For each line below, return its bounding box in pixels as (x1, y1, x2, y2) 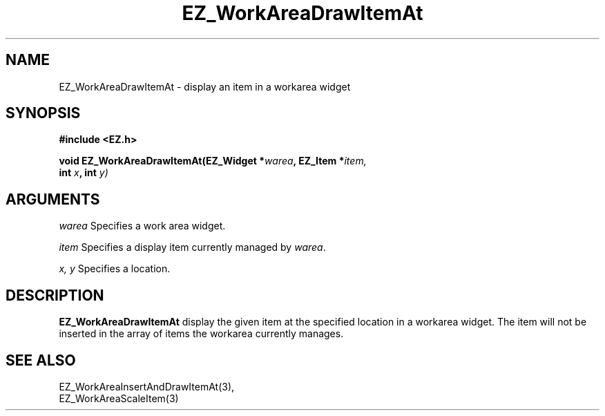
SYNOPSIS (6, 104, 81, 122)
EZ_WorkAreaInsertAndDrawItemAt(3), (59, 380, 235, 393)
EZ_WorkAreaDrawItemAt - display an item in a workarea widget (59, 80, 351, 93)
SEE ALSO (6, 351, 76, 369)
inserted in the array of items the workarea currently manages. (59, 328, 344, 340)
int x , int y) (59, 167, 108, 179)
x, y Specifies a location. (59, 263, 171, 275)
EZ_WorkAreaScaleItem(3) (59, 392, 179, 404)
